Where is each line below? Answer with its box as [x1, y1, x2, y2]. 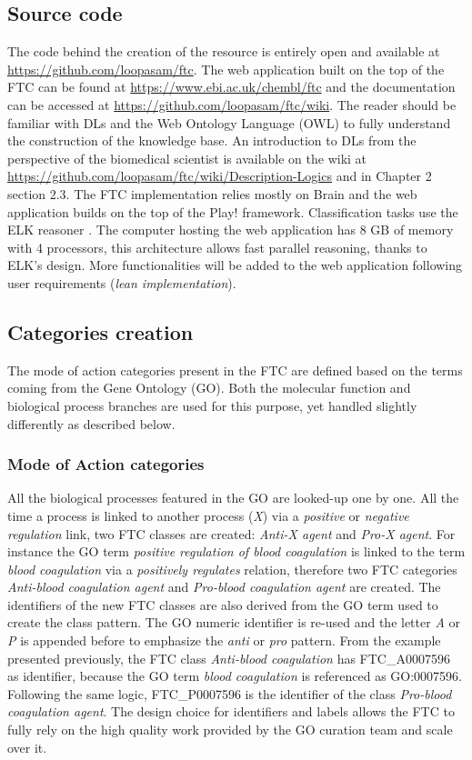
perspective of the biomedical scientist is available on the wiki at [7, 148, 367, 167]
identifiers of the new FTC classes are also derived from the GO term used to [7, 595, 438, 614]
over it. [7, 737, 47, 756]
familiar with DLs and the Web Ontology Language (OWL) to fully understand [7, 113, 451, 132]
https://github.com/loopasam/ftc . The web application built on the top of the [7, 59, 445, 78]
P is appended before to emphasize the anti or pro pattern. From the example [7, 631, 441, 650]
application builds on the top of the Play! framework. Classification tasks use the [7, 202, 458, 221]
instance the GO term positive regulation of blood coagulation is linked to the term [7, 542, 466, 561]
